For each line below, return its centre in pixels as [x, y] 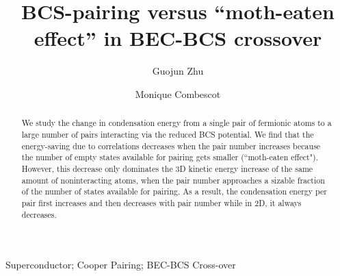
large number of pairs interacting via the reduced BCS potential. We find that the [168, 134]
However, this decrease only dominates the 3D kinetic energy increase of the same [167, 168]
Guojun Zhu [178, 71]
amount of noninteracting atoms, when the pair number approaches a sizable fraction [173, 180]
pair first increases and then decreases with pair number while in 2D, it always [161, 202]
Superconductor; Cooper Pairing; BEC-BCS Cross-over [121, 265]
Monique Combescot [178, 93]
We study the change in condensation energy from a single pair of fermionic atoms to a [176, 123]
